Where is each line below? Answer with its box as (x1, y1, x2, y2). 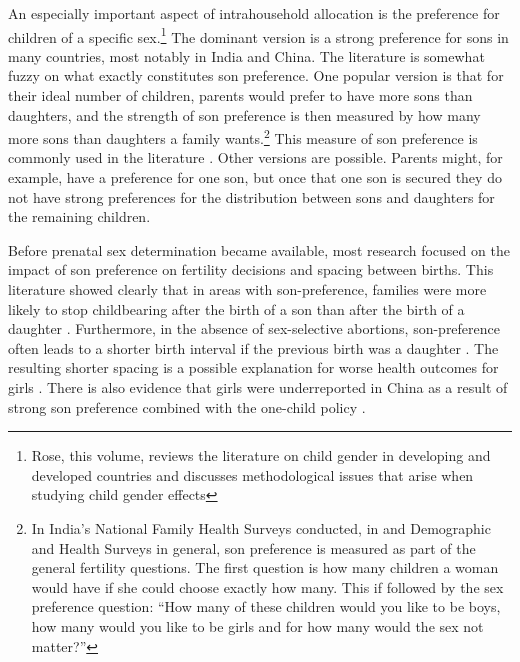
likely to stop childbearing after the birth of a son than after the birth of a (8, 298, 465, 319)
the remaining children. (8, 206, 151, 227)
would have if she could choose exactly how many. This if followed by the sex (31, 576, 504, 597)
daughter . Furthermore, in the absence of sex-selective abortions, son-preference (8, 318, 501, 339)
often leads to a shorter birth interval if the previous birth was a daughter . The (8, 337, 499, 358)
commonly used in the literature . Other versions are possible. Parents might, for (8, 147, 503, 168)
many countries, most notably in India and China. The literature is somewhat (8, 45, 485, 66)
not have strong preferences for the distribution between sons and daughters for (8, 186, 495, 207)
